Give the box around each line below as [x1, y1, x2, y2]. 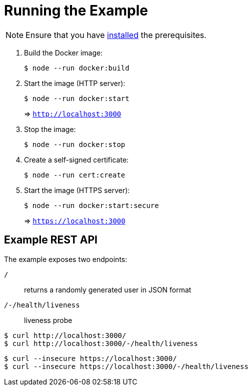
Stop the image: [24, 124, 76, 133]
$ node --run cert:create [24, 170, 125, 179]
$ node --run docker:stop [24, 140, 125, 148]
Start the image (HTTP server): [24, 78, 125, 87]
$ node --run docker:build [24, 63, 129, 72]
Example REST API [4, 233, 97, 246]
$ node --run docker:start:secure [24, 201, 159, 209]
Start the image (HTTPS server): [24, 185, 130, 194]
